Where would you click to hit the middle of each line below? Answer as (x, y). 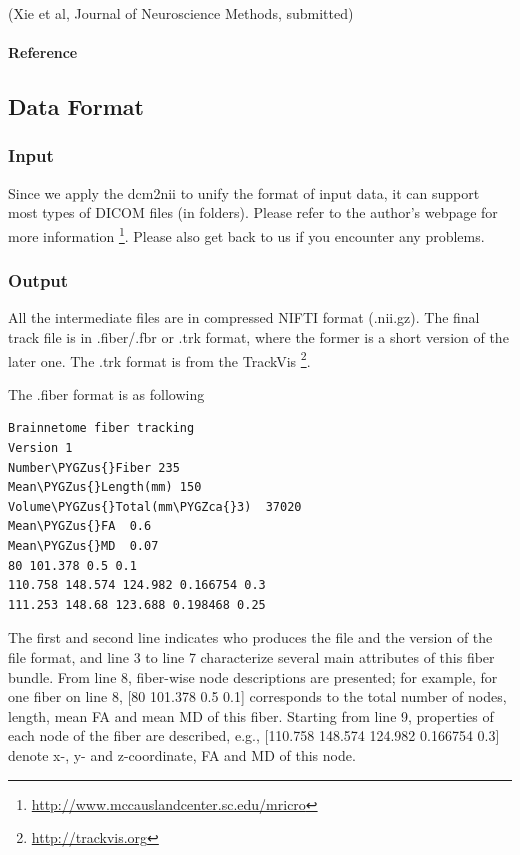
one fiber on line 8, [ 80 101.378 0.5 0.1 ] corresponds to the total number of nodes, (257, 696)
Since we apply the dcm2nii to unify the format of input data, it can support (244, 192)
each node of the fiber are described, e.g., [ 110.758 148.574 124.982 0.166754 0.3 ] (254, 735)
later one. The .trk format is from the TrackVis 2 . (159, 359)
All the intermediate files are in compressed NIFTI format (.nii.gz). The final (244, 317)
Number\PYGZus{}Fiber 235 (94, 467)
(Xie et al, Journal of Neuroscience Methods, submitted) (181, 13)
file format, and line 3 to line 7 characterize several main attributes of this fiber (251, 657)
